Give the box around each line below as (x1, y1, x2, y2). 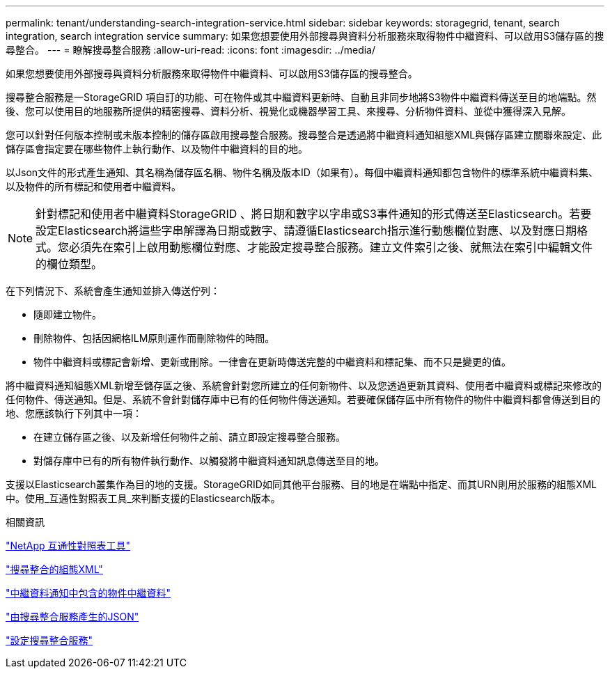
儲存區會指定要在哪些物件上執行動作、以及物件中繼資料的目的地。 (6, 143, 308, 155)
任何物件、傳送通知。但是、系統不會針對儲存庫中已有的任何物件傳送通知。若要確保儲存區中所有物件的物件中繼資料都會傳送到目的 (6, 393, 600, 405)
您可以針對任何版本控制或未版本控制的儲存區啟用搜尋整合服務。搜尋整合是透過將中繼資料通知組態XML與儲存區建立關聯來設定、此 (6, 129, 602, 141)
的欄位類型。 (36, 257, 103, 271)
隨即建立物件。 (33, 308, 102, 320)
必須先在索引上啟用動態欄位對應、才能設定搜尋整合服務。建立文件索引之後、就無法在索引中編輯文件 (69, 240, 593, 254)
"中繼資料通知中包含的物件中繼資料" (6, 587, 171, 599)
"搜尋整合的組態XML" (6, 563, 103, 575)
